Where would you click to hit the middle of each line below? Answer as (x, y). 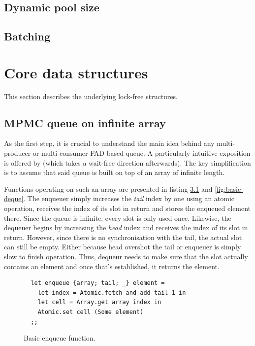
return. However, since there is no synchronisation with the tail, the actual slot (123, 237)
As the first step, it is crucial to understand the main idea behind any (109, 143)
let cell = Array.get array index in (99, 302)
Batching (27, 36)
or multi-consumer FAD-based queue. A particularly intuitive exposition (142, 153)
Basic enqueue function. (60, 338)
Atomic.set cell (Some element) (91, 312)
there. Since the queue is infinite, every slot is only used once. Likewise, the (118, 218)
